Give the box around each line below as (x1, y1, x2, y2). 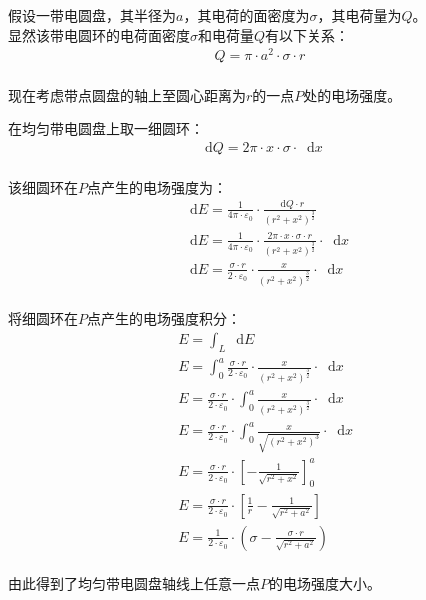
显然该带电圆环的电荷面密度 (8, 24, 190, 45)
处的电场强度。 (303, 84, 402, 105)
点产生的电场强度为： (87, 176, 227, 197)
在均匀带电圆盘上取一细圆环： (8, 118, 204, 139)
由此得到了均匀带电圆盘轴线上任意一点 (8, 573, 260, 594)
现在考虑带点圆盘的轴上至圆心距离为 (8, 84, 246, 105)
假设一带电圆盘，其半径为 (8, 5, 176, 25)
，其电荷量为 (317, 5, 402, 25)
